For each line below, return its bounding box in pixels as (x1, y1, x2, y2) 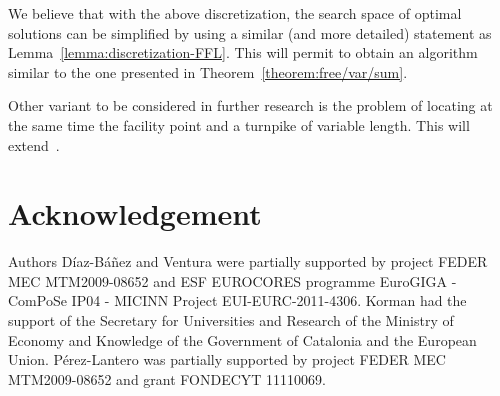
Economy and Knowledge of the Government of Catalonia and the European (8, 329, 477, 350)
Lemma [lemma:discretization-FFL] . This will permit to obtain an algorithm (8, 42, 478, 63)
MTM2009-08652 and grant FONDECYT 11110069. (8, 368, 326, 389)
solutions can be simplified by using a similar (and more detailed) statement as (8, 22, 492, 43)
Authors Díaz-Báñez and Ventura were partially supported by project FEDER (8, 251, 488, 272)
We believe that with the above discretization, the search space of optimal (8, 3, 462, 23)
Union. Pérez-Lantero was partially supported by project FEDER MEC (8, 349, 446, 370)
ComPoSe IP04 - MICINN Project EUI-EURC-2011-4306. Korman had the (8, 290, 467, 311)
